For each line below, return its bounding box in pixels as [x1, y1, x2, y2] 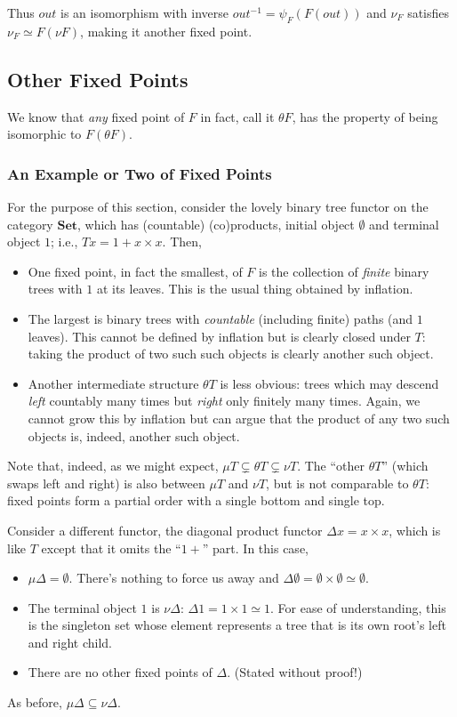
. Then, [162, 232, 202, 251]
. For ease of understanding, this [270, 598, 446, 616]
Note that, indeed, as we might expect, [7, 456, 219, 475]
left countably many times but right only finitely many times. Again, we [28, 391, 421, 410]
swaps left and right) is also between [7, 473, 205, 492]
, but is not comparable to [266, 473, 409, 492]
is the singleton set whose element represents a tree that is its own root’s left [28, 616, 446, 634]
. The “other [297, 456, 365, 475]
